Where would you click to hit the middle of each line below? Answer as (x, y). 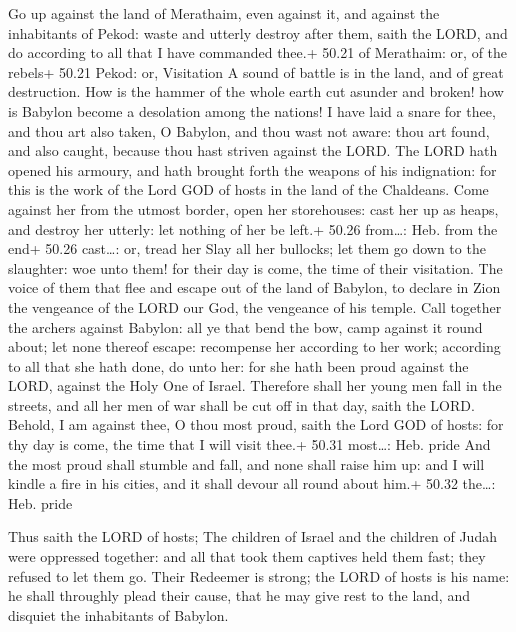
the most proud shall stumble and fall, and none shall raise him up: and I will (246, 463)
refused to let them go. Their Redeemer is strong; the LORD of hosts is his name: (259, 575)
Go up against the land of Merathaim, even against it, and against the (224, 13)
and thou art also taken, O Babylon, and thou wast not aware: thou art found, (249, 130)
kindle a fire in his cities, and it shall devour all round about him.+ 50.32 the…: (252, 483)
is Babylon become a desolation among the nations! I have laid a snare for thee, (252, 110)
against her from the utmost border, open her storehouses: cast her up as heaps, (253, 208)
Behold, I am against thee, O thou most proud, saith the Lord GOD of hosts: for (256, 424)
